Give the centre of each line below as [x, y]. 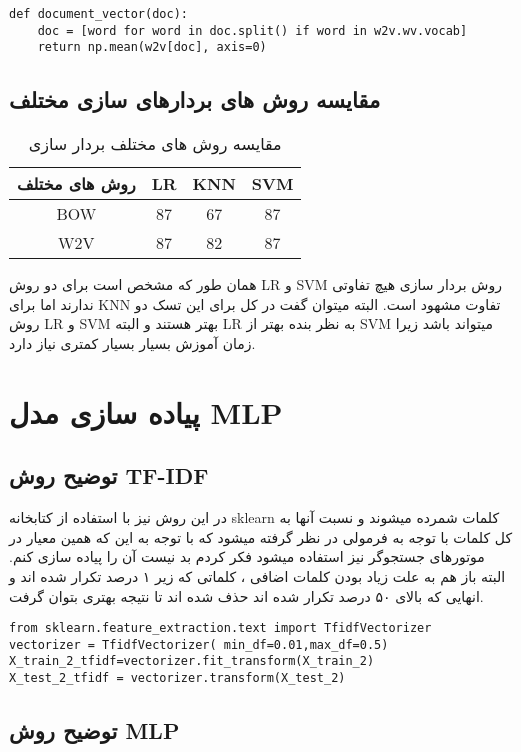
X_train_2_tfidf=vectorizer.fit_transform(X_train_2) [192, 661]
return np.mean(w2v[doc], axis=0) [152, 47]
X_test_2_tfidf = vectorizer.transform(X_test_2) [177, 678]
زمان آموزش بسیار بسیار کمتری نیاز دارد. [132, 342]
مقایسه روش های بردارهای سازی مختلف [195, 99]
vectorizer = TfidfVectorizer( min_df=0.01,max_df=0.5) [199, 644]
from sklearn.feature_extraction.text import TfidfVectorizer [220, 628]
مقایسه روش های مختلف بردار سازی [155, 144]
